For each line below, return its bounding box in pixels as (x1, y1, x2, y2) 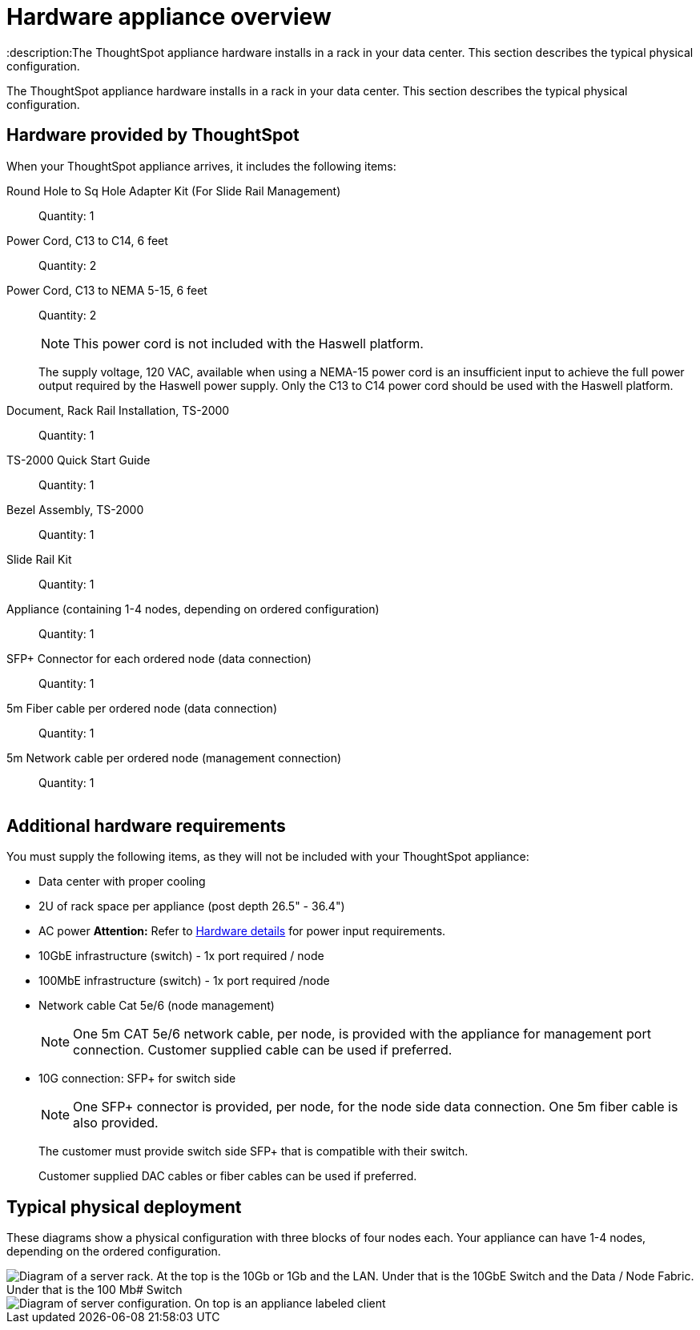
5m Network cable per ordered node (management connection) (6, 750, 342, 765)
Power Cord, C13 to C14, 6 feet (6, 233, 168, 247)
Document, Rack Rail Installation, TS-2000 (6, 403, 230, 417)
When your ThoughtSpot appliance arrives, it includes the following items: (6, 159, 396, 173)
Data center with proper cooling (38, 874, 206, 889)
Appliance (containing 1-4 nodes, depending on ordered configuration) (6, 601, 380, 616)
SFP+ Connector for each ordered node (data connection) (6, 651, 312, 665)
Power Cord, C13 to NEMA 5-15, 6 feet (6, 283, 207, 297)
